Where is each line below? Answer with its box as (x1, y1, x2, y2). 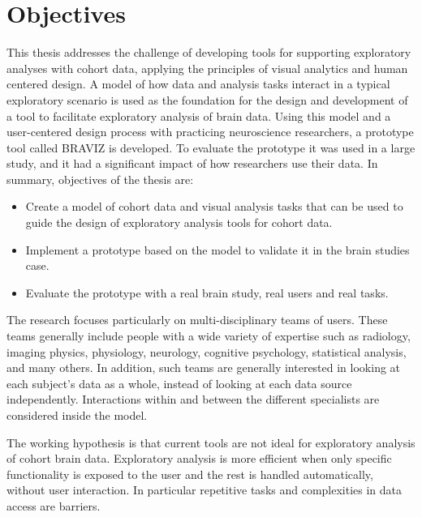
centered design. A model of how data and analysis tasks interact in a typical (6, 75, 390, 92)
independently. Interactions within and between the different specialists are (6, 391, 380, 408)
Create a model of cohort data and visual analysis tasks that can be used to (25, 198, 403, 215)
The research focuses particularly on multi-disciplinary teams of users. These (6, 311, 388, 328)
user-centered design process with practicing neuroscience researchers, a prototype (6, 123, 414, 140)
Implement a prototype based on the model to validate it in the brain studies (25, 241, 410, 258)
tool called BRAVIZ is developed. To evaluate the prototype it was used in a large (6, 139, 416, 156)
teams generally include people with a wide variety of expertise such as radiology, (6, 327, 411, 344)
